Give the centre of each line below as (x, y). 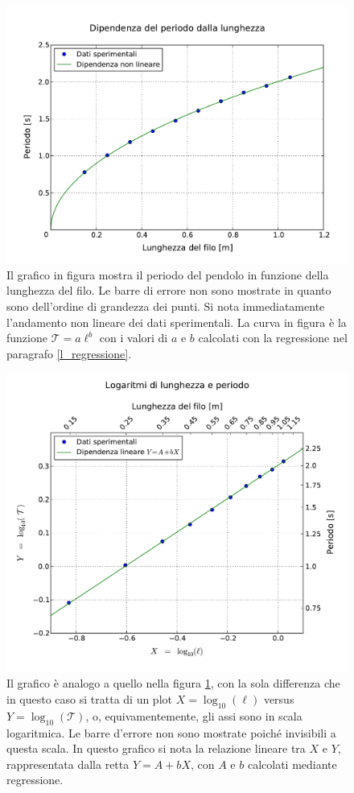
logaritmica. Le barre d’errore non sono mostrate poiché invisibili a (171, 732)
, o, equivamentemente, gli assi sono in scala (194, 715)
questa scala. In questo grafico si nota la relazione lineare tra (156, 748)
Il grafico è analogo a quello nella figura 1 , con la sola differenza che (173, 683)
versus (279, 698)
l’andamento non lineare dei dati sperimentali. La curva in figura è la (177, 322)
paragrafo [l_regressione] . (69, 353)
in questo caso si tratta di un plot (89, 698)
